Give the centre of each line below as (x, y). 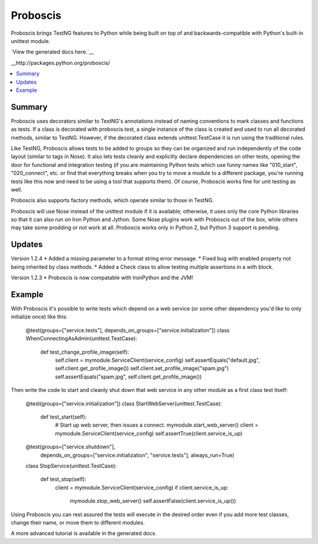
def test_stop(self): (63, 479)
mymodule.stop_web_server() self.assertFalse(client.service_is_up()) (153, 501)
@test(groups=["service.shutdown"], (71, 447)
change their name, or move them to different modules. (78, 522)
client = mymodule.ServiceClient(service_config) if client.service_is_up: (142, 487)
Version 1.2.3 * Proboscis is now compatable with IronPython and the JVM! (102, 278)
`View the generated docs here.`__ (52, 52)
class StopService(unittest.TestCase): (71, 466)
